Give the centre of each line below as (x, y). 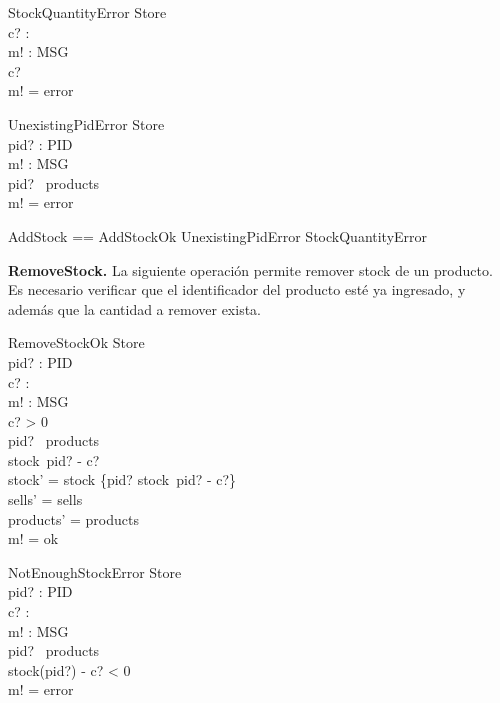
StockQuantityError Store (87, 12)
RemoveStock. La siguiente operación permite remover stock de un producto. (250, 269)
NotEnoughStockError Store (95, 571)
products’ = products (73, 518)
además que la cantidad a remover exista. (134, 308)
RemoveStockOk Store (76, 342)
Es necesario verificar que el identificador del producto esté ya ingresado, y (237, 289)
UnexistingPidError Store (86, 123)
